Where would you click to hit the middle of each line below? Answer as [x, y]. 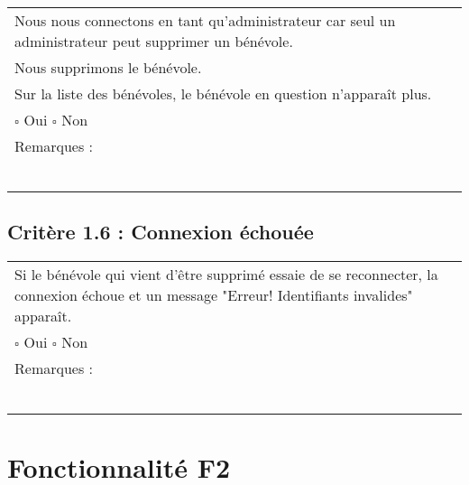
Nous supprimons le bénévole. [108, 67]
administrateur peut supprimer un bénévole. [154, 41]
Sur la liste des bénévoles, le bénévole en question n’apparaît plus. [223, 93]
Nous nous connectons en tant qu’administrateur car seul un [205, 20]
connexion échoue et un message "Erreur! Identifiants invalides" [214, 295]
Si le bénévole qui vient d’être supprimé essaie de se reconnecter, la [226, 275]
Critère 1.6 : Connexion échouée [161, 232]
